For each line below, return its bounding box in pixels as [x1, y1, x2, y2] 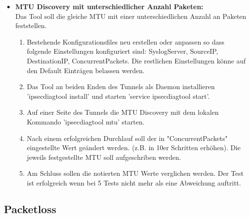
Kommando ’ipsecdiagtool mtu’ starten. [27, 116, 145, 126]
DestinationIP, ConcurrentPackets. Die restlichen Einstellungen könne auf [27, 55, 246, 65]
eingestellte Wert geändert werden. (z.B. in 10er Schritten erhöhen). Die [27, 142, 241, 153]
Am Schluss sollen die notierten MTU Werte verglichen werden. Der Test [27, 168, 244, 178]
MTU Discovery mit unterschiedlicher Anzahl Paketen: [15, 1, 203, 11]
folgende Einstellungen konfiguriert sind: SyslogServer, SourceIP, [27, 46, 219, 56]
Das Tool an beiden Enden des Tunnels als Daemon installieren [27, 81, 215, 92]
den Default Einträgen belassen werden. [27, 65, 145, 75]
